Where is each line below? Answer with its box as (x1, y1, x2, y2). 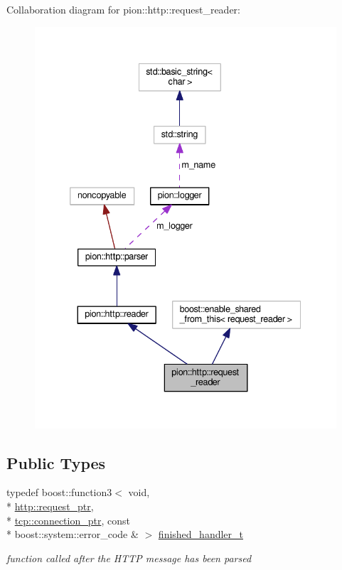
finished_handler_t (158, 527, 243, 542)
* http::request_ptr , (6, 498, 94, 513)
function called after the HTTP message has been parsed (6, 550, 252, 565)
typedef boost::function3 (6, 485, 112, 500)
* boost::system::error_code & (6, 527, 139, 542)
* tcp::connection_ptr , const (6, 512, 130, 527)
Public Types (6, 451, 106, 473)
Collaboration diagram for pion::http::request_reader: (6, 2, 240, 16)
